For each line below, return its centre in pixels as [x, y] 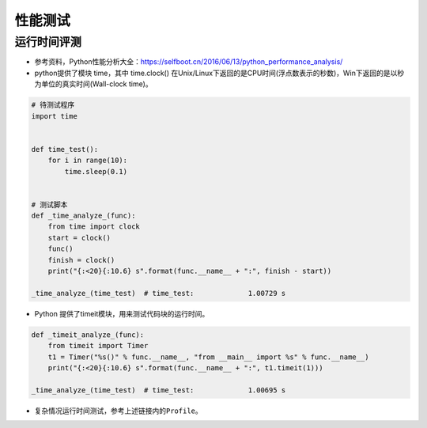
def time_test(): [65, 149]
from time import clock [94, 227]
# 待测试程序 [53, 105]
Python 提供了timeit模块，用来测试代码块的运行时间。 [122, 313]
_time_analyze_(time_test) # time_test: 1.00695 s [159, 390]
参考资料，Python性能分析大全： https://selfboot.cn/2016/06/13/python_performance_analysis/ [189, 62]
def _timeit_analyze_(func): [88, 335]
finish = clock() [81, 260]
